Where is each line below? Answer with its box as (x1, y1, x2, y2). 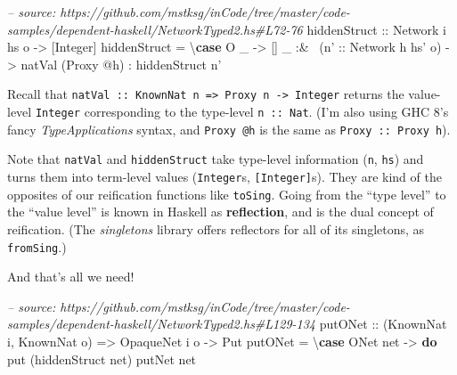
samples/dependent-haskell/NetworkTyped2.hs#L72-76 (7, 20, 303, 38)
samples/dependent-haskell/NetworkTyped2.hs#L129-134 (7, 314, 316, 333)
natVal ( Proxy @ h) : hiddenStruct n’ (20, 54, 222, 73)
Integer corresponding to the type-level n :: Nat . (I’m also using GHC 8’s (35, 102, 449, 121)
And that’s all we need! (7, 267, 135, 286)
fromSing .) (7, 237, 67, 256)
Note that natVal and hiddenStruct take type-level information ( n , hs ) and (7, 150, 424, 168)
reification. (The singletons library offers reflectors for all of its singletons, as (7, 219, 425, 238)
